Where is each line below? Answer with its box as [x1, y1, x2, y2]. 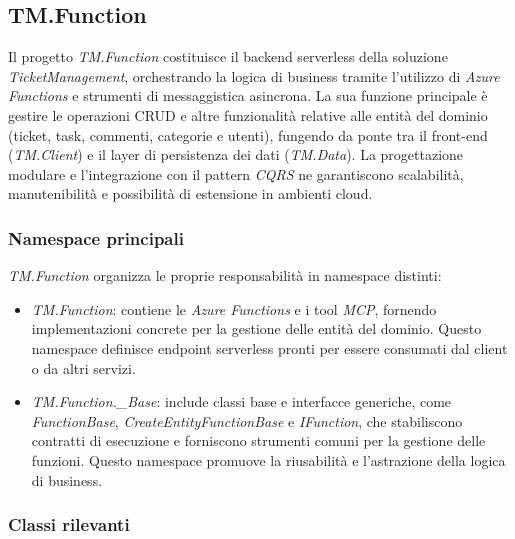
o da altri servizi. [31, 357, 136, 378]
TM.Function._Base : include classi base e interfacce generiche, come [31, 391, 452, 412]
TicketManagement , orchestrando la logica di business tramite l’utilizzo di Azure [8, 65, 500, 86]
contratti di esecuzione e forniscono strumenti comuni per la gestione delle [31, 430, 486, 451]
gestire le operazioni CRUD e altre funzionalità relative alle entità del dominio [8, 104, 488, 125]
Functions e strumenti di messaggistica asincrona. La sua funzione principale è [8, 85, 488, 106]
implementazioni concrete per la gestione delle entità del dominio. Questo [31, 318, 482, 339]
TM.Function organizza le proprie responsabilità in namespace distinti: [8, 265, 442, 286]
